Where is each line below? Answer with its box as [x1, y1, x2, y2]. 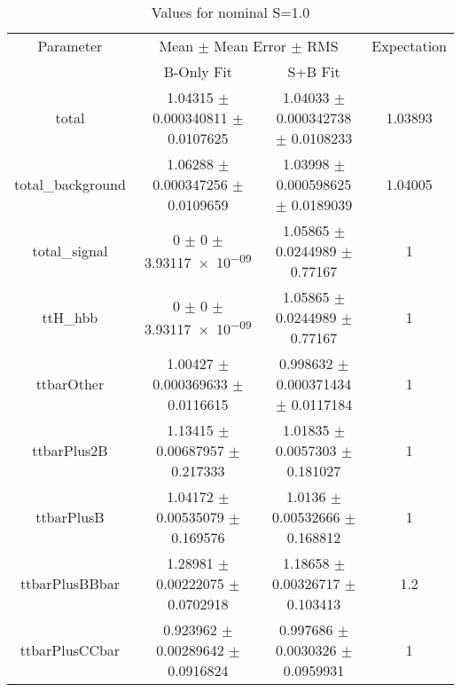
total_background [14, 174, 126, 194]
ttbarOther [35, 374, 105, 394]
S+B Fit [287, 61, 340, 82]
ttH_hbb [42, 307, 98, 327]
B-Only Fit [163, 61, 233, 82]
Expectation [371, 35, 447, 56]
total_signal [32, 240, 108, 261]
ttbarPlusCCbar [20, 640, 121, 660]
